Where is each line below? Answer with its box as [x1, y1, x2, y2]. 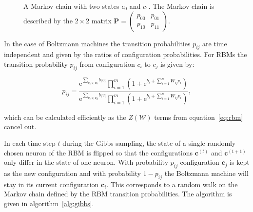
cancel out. [4, 121, 37, 132]
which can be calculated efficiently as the [4, 112, 126, 122]
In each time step [4, 138, 56, 148]
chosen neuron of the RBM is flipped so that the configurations [4, 147, 193, 157]
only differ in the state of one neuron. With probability [4, 157, 169, 167]
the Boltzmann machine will [164, 168, 249, 178]
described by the [23, 15, 73, 25]
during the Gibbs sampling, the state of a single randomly [62, 138, 236, 148]
